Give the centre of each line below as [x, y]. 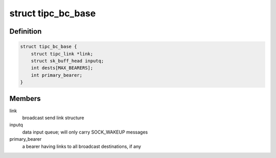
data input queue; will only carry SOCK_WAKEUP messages [85, 132]
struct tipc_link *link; [62, 54]
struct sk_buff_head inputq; [67, 61]
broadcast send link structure [53, 118]
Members [25, 99]
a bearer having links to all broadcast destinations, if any [82, 146]
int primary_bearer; [57, 75]
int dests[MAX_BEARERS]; [62, 68]
